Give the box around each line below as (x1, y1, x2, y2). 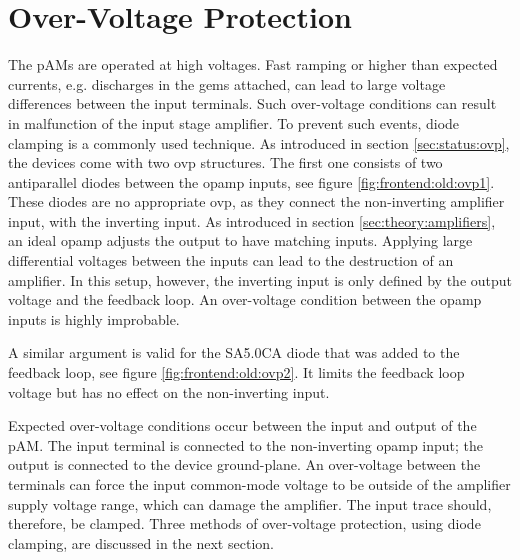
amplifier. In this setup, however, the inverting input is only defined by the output (8, 269, 513, 290)
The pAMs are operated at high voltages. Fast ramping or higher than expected (8, 54, 498, 75)
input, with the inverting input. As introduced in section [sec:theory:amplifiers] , (8, 210, 496, 231)
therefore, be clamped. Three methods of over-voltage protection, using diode (8, 513, 481, 534)
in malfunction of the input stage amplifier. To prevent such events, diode (8, 112, 460, 133)
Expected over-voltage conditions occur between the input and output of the (8, 415, 477, 436)
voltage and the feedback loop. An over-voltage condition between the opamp (8, 289, 482, 310)
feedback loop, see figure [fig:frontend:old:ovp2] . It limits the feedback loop (8, 362, 465, 383)
